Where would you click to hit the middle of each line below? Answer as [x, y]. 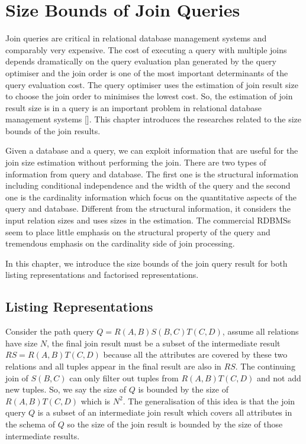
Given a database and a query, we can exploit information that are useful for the [152, 150]
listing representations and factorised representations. [102, 275]
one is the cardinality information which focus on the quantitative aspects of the [151, 197]
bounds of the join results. [53, 130]
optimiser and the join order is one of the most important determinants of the [147, 72]
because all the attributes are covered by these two [195, 354]
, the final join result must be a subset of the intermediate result [164, 343]
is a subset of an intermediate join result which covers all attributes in [165, 412]
